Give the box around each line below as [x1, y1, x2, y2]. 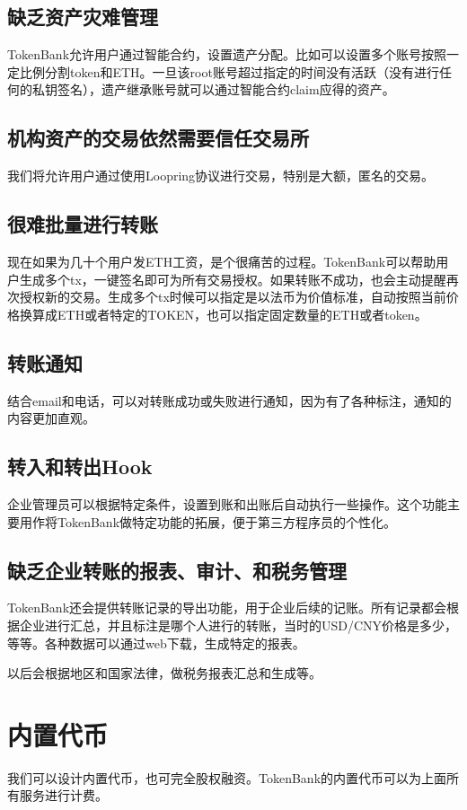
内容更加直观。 [7, 409, 95, 427]
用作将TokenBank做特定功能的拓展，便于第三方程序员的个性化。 [19, 512, 397, 531]
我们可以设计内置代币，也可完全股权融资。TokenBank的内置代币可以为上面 [7, 768, 447, 787]
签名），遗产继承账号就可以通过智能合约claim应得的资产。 [57, 80, 395, 99]
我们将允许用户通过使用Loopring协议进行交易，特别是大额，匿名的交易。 [7, 166, 435, 185]
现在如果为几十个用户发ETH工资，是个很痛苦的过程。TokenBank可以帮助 [7, 251, 436, 270]
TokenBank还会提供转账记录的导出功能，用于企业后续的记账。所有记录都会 [7, 598, 447, 617]
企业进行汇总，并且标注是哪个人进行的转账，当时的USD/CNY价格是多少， [19, 615, 458, 634]
